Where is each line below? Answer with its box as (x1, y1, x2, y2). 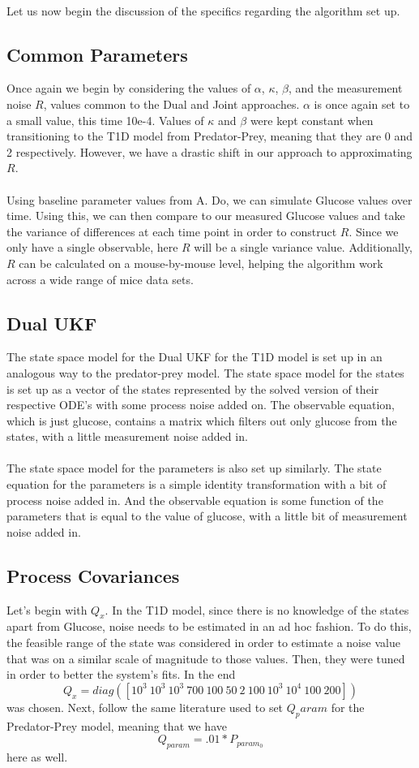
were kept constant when (250, 111, 374, 128)
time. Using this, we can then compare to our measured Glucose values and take (6, 207, 405, 224)
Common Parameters (6, 41, 188, 67)
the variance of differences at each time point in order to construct (6, 222, 337, 239)
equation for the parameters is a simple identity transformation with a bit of (6, 476, 387, 493)
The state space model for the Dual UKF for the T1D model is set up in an (6, 348, 383, 365)
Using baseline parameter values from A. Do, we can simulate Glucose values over (6, 191, 413, 208)
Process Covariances (6, 563, 180, 588)
